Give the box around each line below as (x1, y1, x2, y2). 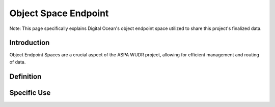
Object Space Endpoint (9, 8, 109, 19)
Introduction (9, 39, 50, 47)
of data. (9, 59, 26, 65)
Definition (9, 72, 42, 81)
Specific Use (9, 88, 51, 97)
